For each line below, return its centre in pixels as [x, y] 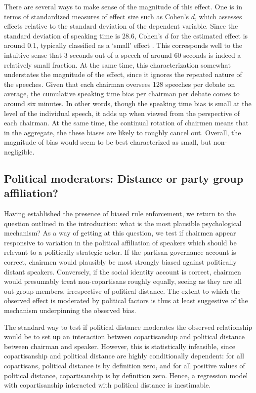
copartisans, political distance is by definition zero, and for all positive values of [125, 365]
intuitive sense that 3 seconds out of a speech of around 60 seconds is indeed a [123, 55]
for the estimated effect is [209, 35]
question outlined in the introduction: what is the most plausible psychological [123, 223]
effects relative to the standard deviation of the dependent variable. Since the [121, 26]
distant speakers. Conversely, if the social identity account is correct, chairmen [123, 271]
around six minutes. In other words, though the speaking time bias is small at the [128, 103]
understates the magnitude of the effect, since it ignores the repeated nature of [123, 74]
